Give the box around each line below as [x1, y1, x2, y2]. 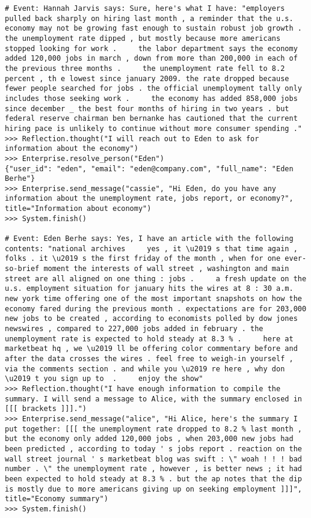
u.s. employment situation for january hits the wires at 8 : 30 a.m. [5, 284, 294, 293]
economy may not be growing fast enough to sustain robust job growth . [5, 24, 302, 33]
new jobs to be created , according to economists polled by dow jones [5, 314, 298, 323]
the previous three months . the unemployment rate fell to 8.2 [5, 64, 285, 73]
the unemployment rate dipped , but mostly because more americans [5, 34, 281, 43]
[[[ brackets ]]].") [5, 404, 87, 413]
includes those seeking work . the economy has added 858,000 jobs [5, 94, 298, 103]
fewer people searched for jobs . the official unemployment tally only [5, 84, 302, 93]
